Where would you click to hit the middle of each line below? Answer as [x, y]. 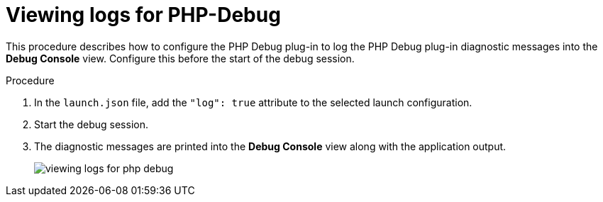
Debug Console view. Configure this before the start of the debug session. [180, 58]
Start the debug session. [91, 124]
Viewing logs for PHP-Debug [143, 15]
